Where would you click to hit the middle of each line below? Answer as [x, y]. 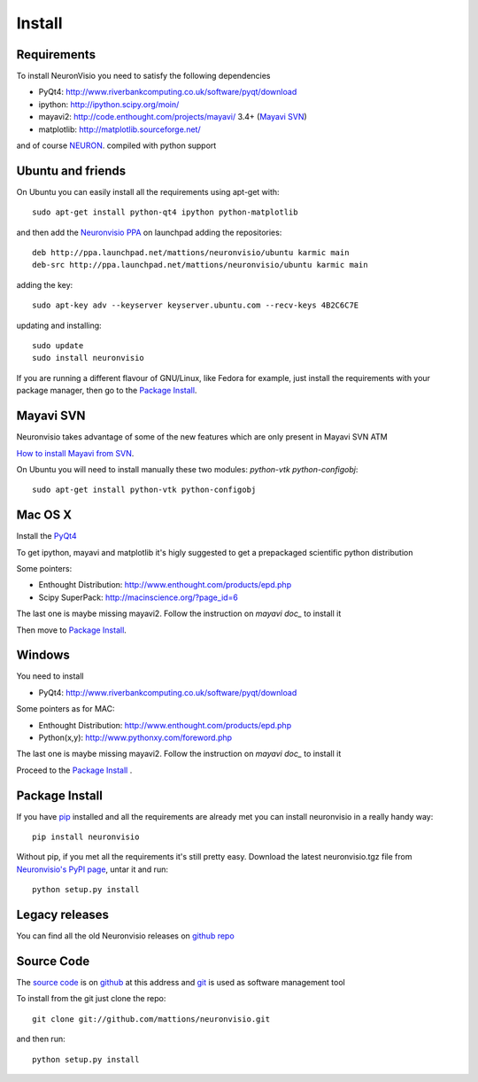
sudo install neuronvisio [89, 358]
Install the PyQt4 [46, 536]
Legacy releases [63, 915]
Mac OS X [44, 515]
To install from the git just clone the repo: [91, 999]
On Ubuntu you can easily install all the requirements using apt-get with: [148, 191]
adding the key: [45, 284]
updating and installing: [59, 325]
